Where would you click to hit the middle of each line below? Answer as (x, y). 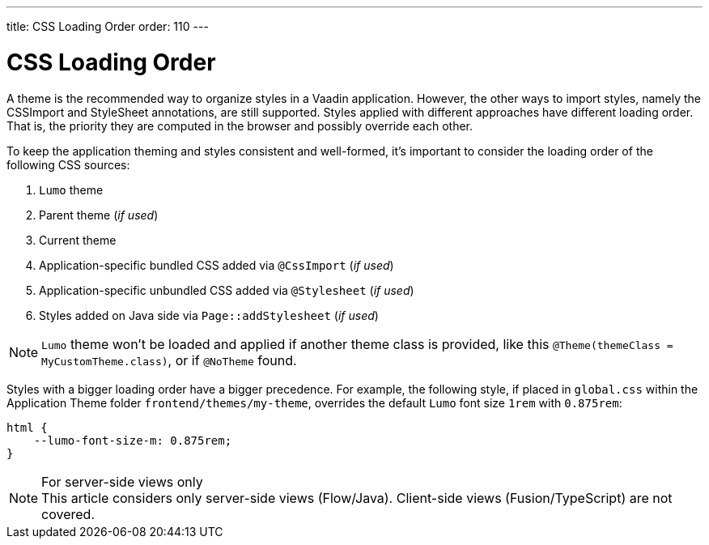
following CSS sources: (68, 164)
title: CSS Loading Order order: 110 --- (108, 26)
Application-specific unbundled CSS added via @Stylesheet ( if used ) (227, 290)
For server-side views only (122, 481)
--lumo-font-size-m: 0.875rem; (133, 440)
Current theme (78, 240)
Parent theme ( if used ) (99, 215)
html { (27, 427)
